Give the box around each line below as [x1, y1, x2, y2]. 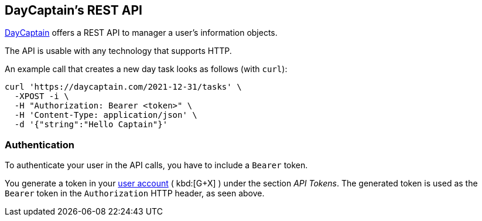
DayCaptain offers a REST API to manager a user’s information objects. [5, 28, 278, 38]
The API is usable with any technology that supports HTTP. [5, 46, 232, 56]
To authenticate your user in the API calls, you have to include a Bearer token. [5, 160, 308, 171]
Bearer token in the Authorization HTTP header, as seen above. [5, 188, 265, 199]
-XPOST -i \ [14, 91, 69, 101]
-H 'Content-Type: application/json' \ [14, 110, 197, 120]
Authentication [5, 138, 74, 151]
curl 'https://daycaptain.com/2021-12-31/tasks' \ [5, 82, 242, 92]
